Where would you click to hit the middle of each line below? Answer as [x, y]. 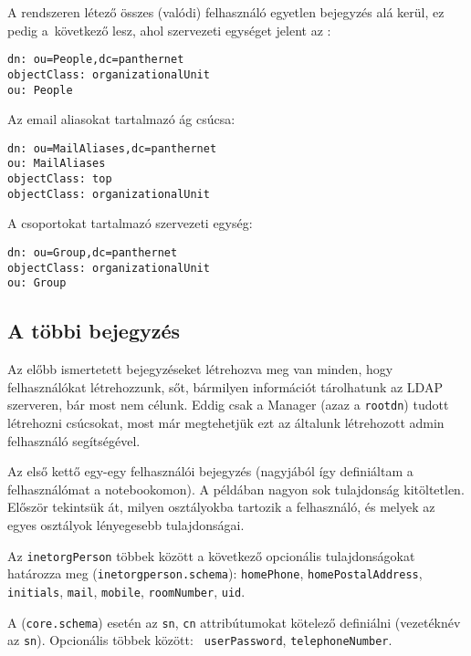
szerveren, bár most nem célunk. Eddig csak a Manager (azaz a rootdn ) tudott [228, 405]
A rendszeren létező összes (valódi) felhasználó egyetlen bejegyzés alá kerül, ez [226, 12]
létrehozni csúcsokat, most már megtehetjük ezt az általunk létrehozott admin [226, 422]
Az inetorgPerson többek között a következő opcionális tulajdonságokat [211, 555]
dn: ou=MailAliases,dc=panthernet [112, 148]
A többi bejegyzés [94, 331]
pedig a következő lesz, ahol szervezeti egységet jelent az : [169, 30]
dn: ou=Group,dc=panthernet [93, 252]
